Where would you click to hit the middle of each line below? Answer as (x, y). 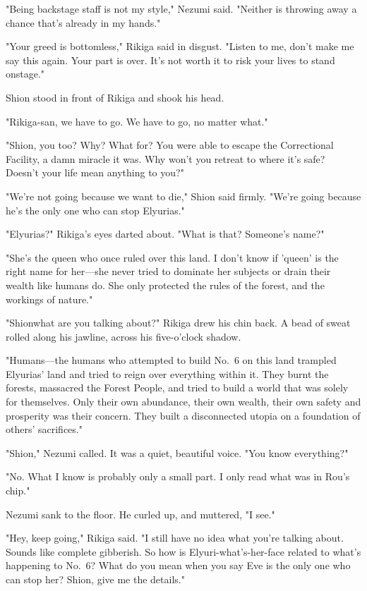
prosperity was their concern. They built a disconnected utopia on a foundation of (183, 415)
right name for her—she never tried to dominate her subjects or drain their (168, 271)
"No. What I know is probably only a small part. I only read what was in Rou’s (178, 476)
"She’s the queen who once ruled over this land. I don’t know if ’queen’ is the (172, 257)
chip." (18, 491)
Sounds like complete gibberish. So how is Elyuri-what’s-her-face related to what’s (183, 551)
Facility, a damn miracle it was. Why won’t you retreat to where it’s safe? (166, 158)
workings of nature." (49, 299)
